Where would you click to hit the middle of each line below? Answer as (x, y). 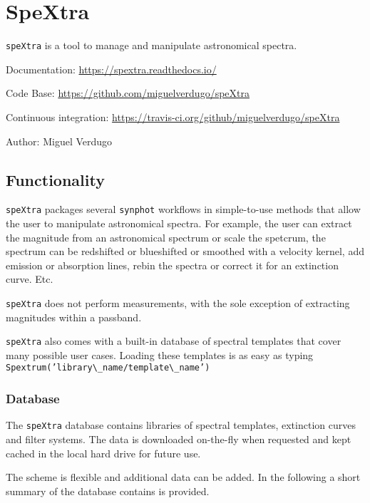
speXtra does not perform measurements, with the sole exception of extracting (178, 302)
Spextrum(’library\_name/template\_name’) (108, 368)
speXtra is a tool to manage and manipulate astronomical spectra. (151, 45)
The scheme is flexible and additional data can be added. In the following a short (183, 477)
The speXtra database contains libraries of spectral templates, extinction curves (181, 425)
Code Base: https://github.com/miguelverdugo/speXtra (128, 93)
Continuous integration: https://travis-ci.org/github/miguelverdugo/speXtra (173, 116)
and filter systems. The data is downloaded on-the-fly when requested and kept (179, 439)
